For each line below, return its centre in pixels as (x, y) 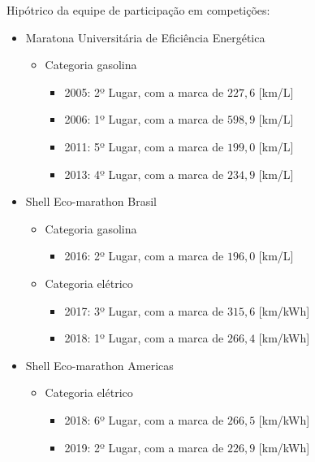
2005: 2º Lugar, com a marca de (144, 92)
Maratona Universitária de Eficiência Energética (145, 37)
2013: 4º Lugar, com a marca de (144, 174)
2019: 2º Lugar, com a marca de (144, 447)
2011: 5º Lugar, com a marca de (144, 146)
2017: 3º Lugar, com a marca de (144, 310)
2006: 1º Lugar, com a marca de (144, 119)
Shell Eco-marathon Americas (99, 365)
